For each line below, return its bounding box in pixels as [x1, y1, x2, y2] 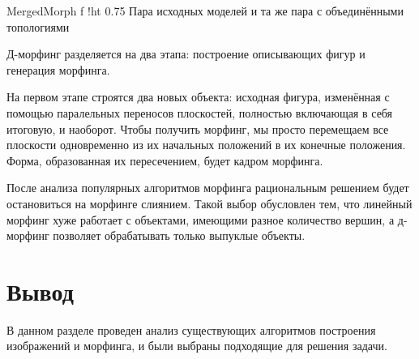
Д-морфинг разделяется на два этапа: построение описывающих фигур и [6, 45, 366, 62]
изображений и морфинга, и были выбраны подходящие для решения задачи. [6, 337, 387, 354]
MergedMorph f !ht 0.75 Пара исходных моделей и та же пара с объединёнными [6, 2, 404, 19]
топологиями [6, 18, 70, 35]
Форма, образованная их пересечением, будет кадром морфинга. [6, 152, 323, 169]
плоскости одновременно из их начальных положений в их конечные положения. [6, 136, 406, 153]
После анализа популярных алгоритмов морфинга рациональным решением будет [6, 179, 409, 196]
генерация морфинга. [6, 61, 110, 78]
